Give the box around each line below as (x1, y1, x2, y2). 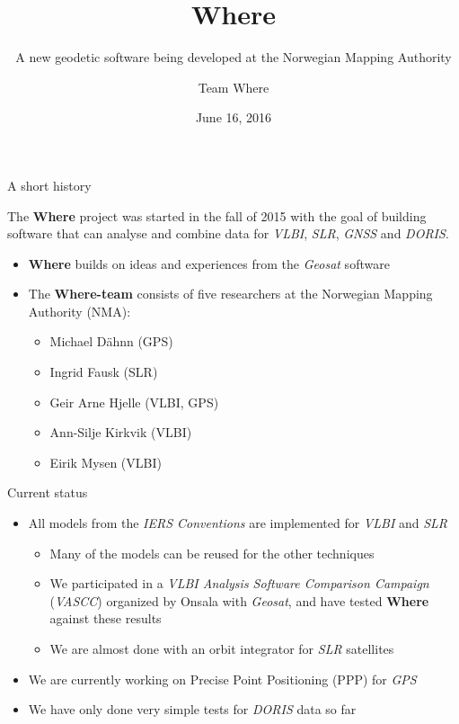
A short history (7, 175, 92, 194)
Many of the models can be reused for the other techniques (49, 543, 375, 562)
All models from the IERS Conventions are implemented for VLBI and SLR (28, 514, 448, 532)
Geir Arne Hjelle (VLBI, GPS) (49, 392, 219, 411)
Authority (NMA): (28, 301, 131, 320)
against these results (49, 609, 162, 628)
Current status (7, 483, 88, 502)
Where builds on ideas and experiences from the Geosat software (28, 254, 390, 273)
